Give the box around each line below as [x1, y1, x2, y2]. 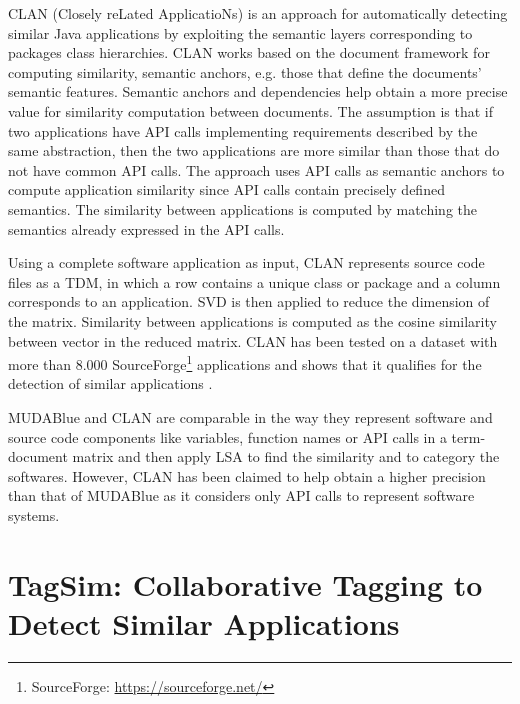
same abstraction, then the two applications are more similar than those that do [8, 140, 500, 161]
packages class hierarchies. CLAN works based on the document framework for [8, 42, 490, 63]
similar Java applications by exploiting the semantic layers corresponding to [8, 22, 473, 43]
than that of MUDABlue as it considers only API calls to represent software [8, 485, 475, 506]
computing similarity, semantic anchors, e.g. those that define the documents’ [8, 61, 482, 82]
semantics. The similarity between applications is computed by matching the [8, 198, 477, 219]
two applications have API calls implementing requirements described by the [8, 120, 478, 141]
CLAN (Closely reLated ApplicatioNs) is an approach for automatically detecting [8, 3, 508, 23]
